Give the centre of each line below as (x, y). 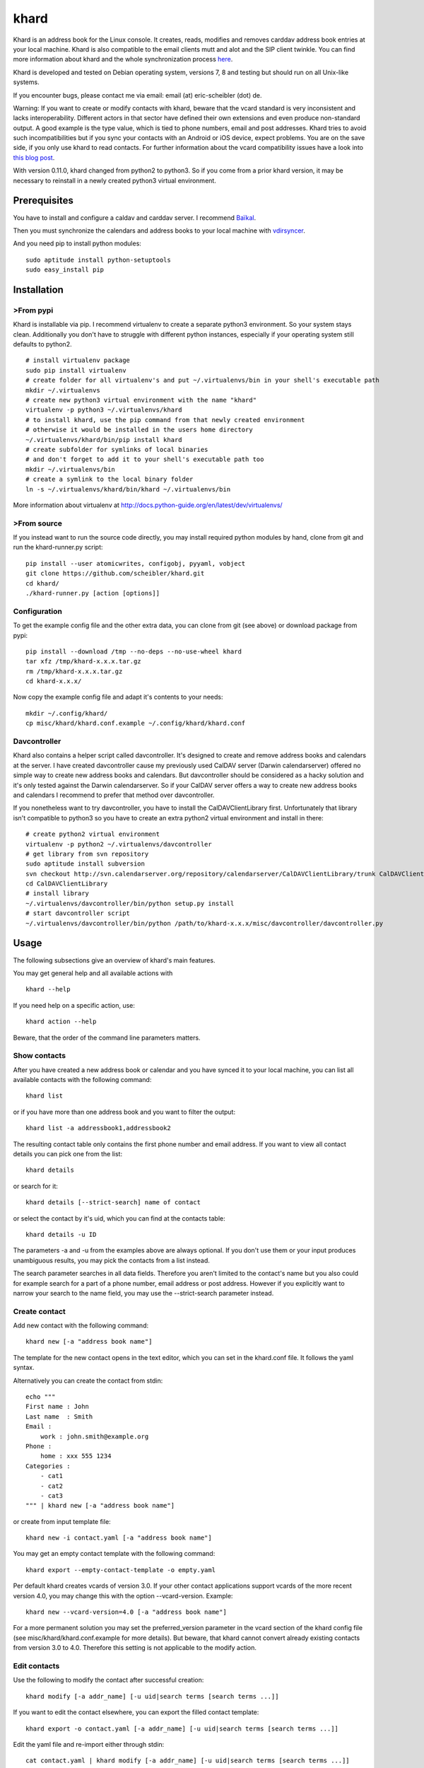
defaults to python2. (42, 344)
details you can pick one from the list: (68, 1153)
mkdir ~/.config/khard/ (67, 713)
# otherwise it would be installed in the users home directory (140, 430)
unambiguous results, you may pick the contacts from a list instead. (111, 1260)
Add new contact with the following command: (81, 1325)
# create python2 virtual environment (93, 834)
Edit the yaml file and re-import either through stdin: (89, 1744)
